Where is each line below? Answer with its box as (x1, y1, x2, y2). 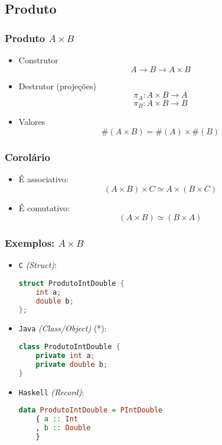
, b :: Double (35, 424, 91, 433)
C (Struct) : (18, 259, 57, 271)
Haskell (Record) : (18, 385, 84, 398)
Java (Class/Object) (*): (18, 322, 107, 334)
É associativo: (18, 172, 68, 185)
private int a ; (35, 352, 95, 360)
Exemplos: (5, 236, 55, 250)
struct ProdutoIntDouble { (18, 279, 125, 288)
